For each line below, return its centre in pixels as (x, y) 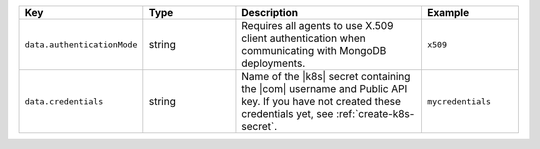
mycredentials (459, 101)
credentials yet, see (287, 113)
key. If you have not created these (321, 101)
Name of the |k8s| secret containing (326, 76)
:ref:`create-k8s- (375, 113)
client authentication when (303, 38)
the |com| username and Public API (324, 88)
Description (270, 12)
